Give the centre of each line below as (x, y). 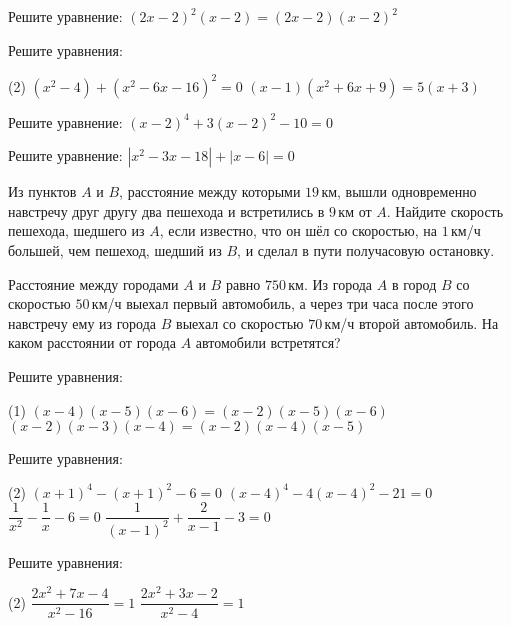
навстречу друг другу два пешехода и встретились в (166, 210)
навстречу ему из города (82, 322)
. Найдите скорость (445, 210)
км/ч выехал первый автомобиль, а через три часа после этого (282, 303)
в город (414, 283)
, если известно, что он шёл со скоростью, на (298, 230)
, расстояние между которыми (210, 191)
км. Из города (330, 283)
